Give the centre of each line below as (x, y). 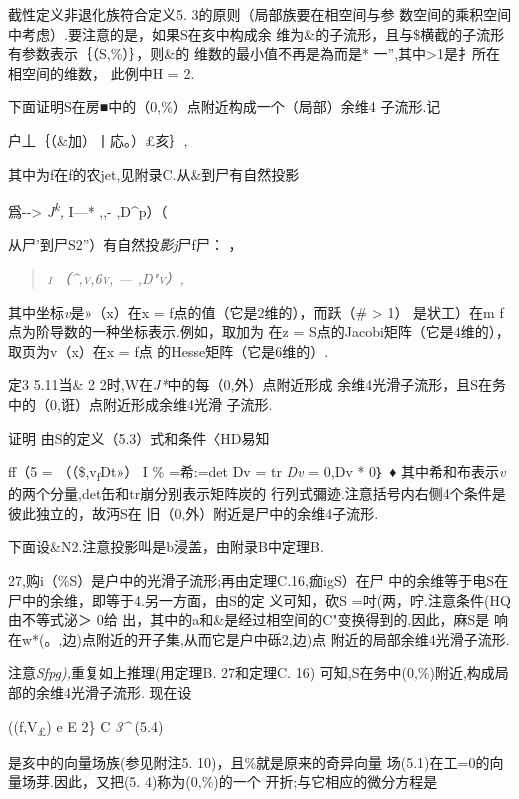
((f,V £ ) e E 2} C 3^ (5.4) (86, 727)
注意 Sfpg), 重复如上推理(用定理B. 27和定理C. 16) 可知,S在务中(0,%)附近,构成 (251, 672)
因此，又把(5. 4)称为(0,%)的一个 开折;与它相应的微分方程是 (245, 781)
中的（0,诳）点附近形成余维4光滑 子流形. (140, 403)
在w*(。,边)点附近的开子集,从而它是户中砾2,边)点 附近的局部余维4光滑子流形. (259, 638)
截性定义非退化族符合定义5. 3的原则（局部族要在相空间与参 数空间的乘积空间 (260, 14)
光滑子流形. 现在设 (131, 692)
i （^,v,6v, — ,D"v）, (115, 278)
